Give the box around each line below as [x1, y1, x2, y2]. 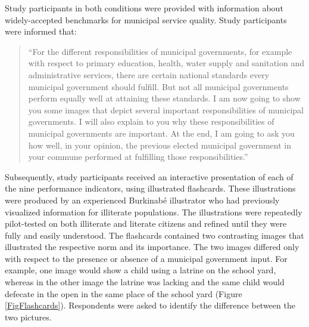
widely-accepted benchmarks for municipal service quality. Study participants [5, 13, 287, 26]
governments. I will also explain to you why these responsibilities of [28, 115, 274, 128]
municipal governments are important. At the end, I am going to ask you [28, 127, 295, 139]
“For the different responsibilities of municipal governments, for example [28, 45, 292, 57]
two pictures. [5, 310, 52, 323]
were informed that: [5, 25, 77, 38]
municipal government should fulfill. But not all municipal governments [28, 80, 289, 92]
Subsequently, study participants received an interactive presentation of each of [5, 170, 294, 183]
